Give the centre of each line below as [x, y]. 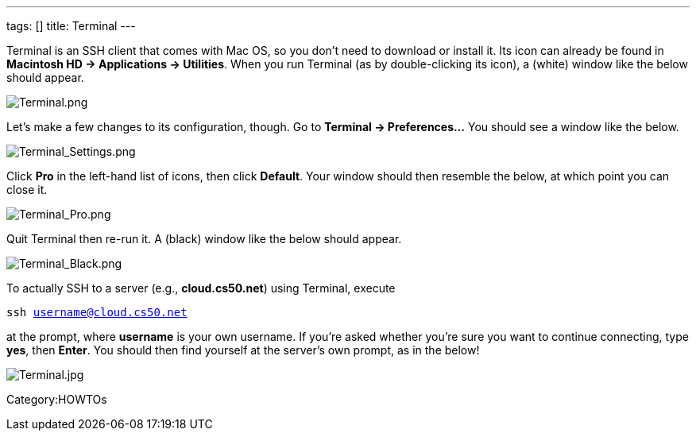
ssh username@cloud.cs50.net [97, 312]
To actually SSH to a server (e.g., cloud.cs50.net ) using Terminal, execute [201, 288]
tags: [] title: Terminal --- [71, 26]
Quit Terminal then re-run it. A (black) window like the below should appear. [204, 239]
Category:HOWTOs [57, 399]
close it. [27, 189]
